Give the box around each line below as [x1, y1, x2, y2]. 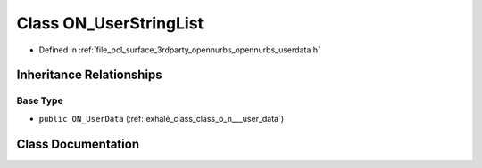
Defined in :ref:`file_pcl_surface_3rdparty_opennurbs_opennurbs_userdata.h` [38, 44, 321, 55]
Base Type [16, 94, 63, 107]
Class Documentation [16, 136, 140, 151]
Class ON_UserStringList [16, 13, 204, 33]
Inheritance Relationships [16, 68, 162, 83]
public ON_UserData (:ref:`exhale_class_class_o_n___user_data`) [38, 113, 285, 124]
